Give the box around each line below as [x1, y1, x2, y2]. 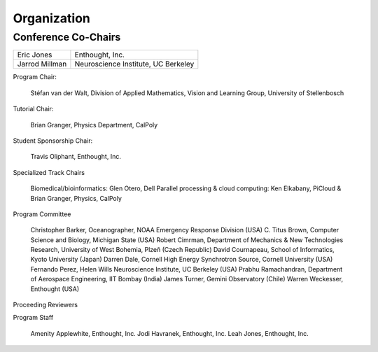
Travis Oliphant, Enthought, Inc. [30, 153, 122, 161]
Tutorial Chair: [13, 105, 54, 113]
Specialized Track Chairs [13, 168, 85, 176]
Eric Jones [17, 50, 52, 59]
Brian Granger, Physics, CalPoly [30, 194, 122, 202]
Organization [13, 10, 90, 26]
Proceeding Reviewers [13, 301, 78, 309]
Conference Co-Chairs [13, 31, 121, 43]
